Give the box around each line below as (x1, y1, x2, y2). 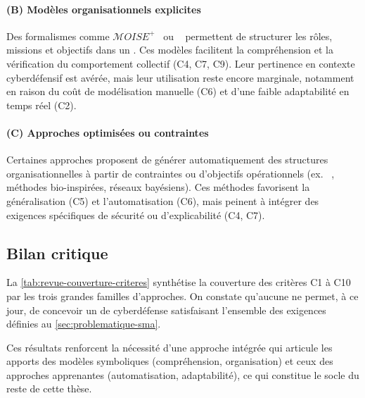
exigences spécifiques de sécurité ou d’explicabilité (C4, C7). (6, 207, 265, 222)
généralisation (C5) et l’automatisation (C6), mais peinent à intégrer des (6, 193, 319, 208)
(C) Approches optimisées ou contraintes (6, 125, 209, 139)
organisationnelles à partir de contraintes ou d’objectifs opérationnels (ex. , (6, 166, 335, 180)
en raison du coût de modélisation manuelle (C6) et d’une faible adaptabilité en (6, 84, 350, 99)
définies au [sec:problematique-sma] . (6, 316, 161, 331)
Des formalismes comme (6, 28, 110, 43)
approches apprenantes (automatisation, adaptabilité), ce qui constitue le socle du (6, 367, 359, 382)
